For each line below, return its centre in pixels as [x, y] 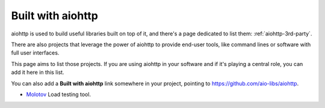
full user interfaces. [35, 53]
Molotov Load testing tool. [59, 94]
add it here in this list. [38, 73]
